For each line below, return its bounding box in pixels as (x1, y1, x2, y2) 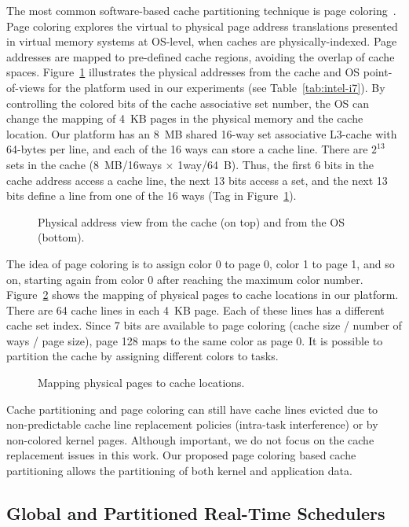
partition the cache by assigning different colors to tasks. (6, 348, 279, 364)
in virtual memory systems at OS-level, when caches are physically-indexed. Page (6, 33, 397, 50)
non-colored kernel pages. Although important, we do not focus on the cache (6, 431, 374, 448)
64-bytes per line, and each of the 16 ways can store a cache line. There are (6, 141, 368, 157)
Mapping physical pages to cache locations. (38, 374, 245, 391)
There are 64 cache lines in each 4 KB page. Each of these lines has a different (6, 301, 385, 318)
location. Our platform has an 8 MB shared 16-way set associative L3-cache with (6, 125, 397, 142)
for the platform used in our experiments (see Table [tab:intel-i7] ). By (48, 79, 385, 95)
